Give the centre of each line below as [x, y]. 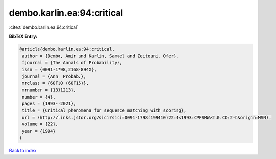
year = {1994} [39, 131]
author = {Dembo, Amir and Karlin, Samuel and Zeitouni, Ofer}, [100, 56]
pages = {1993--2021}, [49, 104]
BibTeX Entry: [23, 36]
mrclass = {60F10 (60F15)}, [56, 83]
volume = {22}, [40, 124]
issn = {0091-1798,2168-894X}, [59, 70]
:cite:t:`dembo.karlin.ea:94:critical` [43, 27]
